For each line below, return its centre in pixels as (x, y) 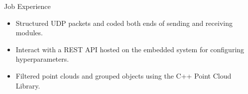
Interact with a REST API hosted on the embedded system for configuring (130, 49)
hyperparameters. (42, 59)
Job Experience (27, 6)
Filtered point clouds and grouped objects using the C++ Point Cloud (124, 75)
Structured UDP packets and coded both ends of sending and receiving (124, 23)
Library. (28, 85)
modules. (29, 33)
